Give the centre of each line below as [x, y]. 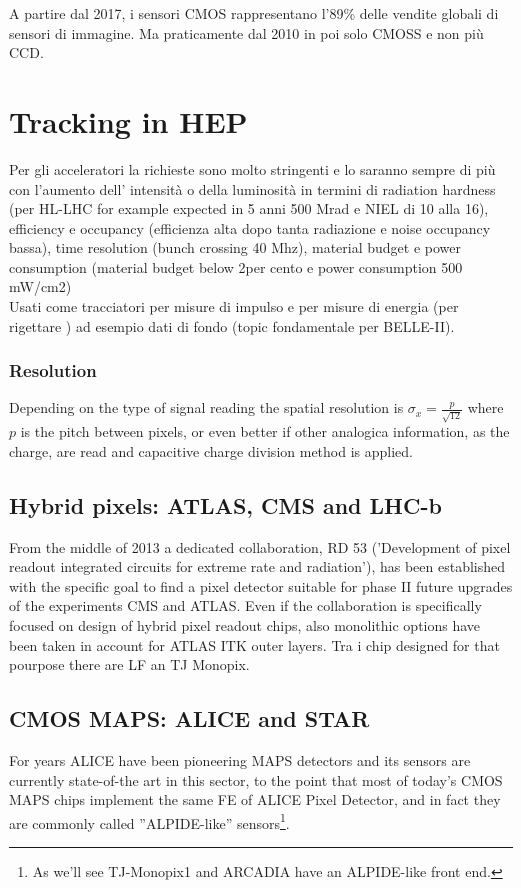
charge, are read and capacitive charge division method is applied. [211, 450]
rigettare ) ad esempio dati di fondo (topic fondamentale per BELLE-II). [232, 325]
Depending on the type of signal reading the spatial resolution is [206, 407]
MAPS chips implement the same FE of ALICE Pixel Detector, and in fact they [255, 799]
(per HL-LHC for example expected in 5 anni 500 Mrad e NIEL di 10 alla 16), [249, 208]
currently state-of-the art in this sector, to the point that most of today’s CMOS [256, 779]
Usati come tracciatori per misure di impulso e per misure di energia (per [234, 306]
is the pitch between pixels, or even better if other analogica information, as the [265, 431]
